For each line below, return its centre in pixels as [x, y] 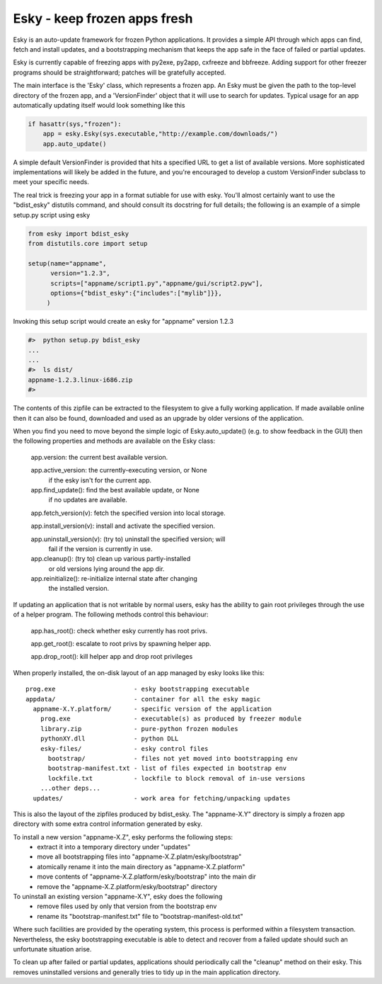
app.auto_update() [75, 144]
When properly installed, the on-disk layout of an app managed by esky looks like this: [139, 672]
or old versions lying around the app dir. [106, 569]
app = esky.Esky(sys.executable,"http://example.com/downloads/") [161, 134]
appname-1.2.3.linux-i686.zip [80, 380]
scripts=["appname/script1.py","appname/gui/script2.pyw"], [157, 283]
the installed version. [79, 589]
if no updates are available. [88, 500]
